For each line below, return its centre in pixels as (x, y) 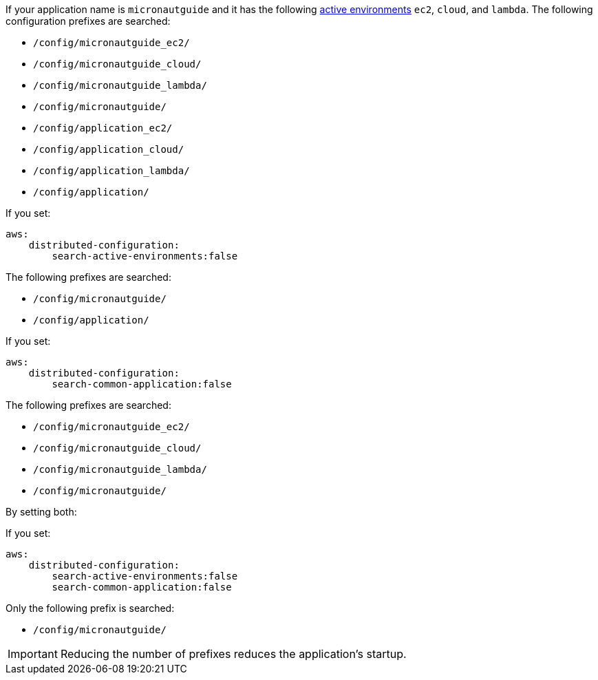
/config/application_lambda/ (111, 171)
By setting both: (41, 512)
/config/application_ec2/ (103, 128)
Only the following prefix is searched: (90, 608)
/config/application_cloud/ (109, 149)
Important (33, 654)
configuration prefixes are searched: (88, 21)
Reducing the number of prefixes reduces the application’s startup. (233, 654)
